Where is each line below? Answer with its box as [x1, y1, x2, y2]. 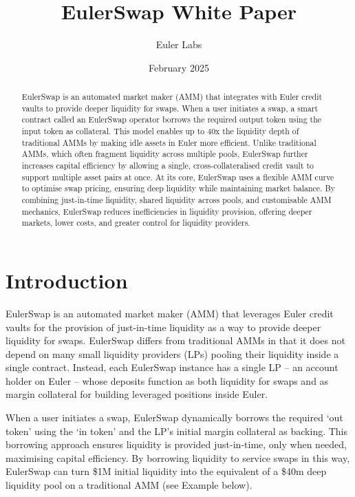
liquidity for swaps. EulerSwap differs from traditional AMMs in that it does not [6, 333, 345, 348]
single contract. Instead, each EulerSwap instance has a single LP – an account [6, 360, 338, 374]
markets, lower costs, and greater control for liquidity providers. [21, 217, 250, 229]
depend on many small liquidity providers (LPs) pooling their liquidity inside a [6, 346, 339, 361]
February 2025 [149, 60, 209, 74]
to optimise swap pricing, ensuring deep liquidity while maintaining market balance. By [21, 182, 336, 194]
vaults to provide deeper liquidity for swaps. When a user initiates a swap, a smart [21, 102, 319, 114]
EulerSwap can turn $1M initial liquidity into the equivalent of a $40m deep [6, 464, 327, 478]
